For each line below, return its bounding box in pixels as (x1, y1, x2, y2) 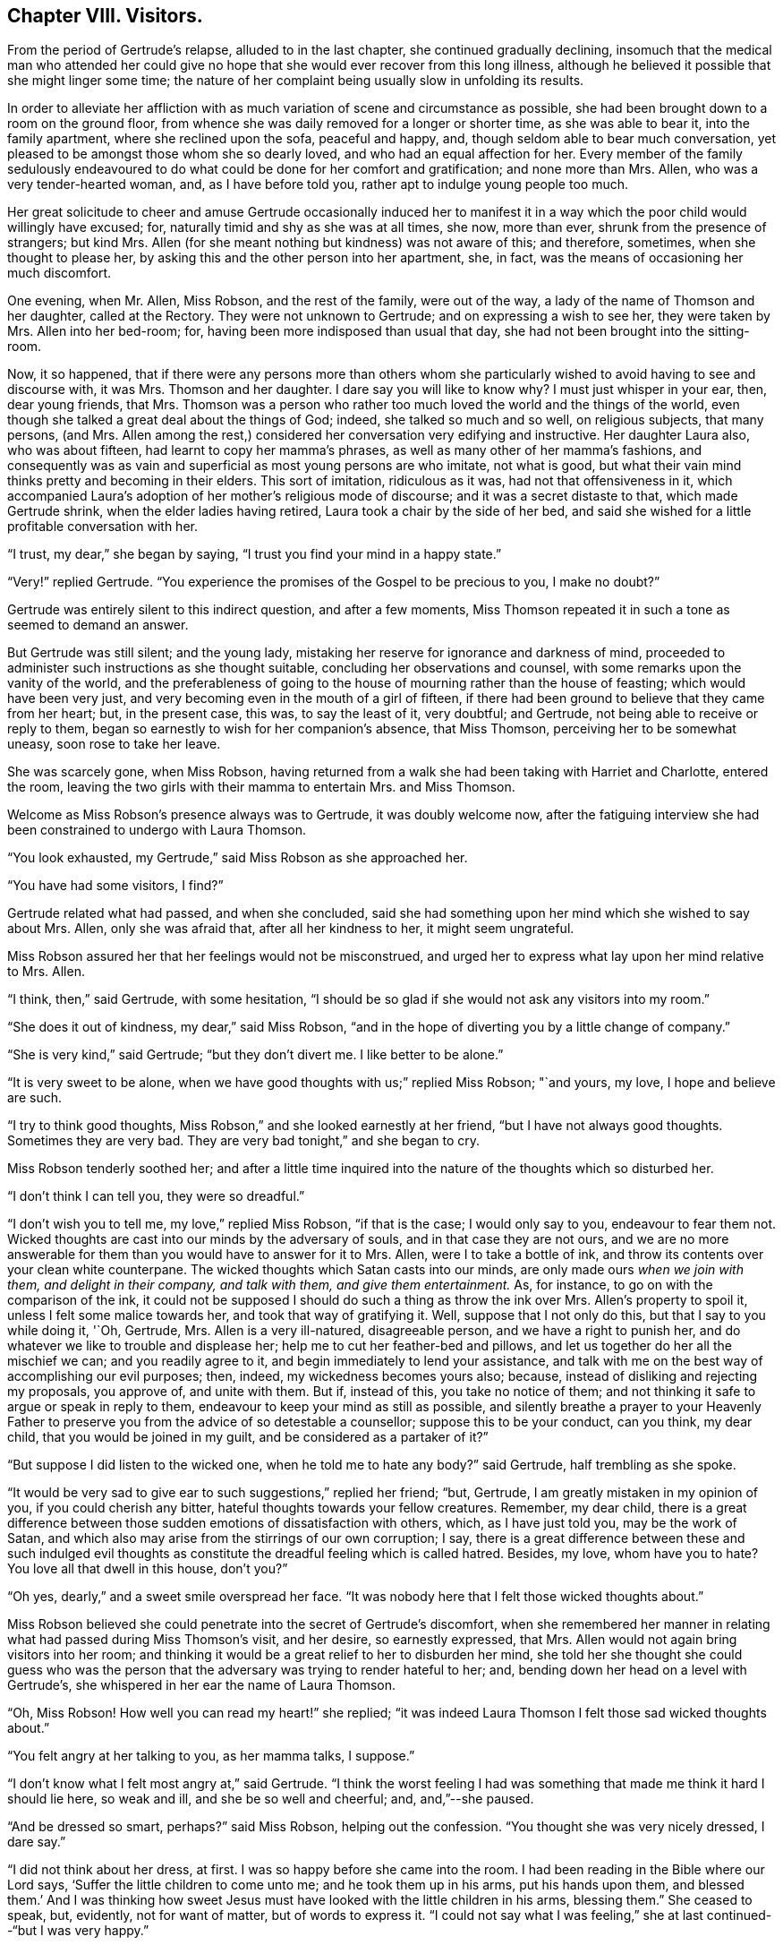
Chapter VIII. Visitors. (7, 4, 203, 27)
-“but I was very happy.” (7, 1923, 149, 1939)
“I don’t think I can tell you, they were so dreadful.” (7, 1188, 305, 1204)
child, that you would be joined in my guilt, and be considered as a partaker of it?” (7, 1429, 489, 1445)
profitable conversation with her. (7, 518, 198, 535)
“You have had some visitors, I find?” (7, 878, 224, 894)
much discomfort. (7, 265, 112, 281)
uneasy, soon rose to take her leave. (7, 736, 221, 752)
